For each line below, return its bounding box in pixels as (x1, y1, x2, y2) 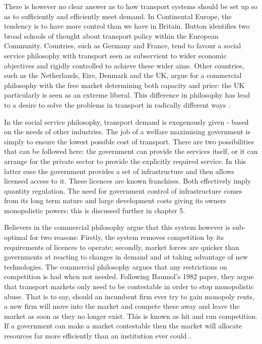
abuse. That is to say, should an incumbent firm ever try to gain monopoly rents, (4, 291, 254, 301)
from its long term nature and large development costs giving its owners (4, 195, 226, 206)
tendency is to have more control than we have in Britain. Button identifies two (4, 21, 250, 31)
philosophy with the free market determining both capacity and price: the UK (4, 79, 245, 90)
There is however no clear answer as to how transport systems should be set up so (4, 1, 257, 11)
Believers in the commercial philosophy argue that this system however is (4, 222, 230, 232)
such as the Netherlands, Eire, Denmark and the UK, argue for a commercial (4, 70, 242, 80)
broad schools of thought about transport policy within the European (4, 30, 219, 41)
